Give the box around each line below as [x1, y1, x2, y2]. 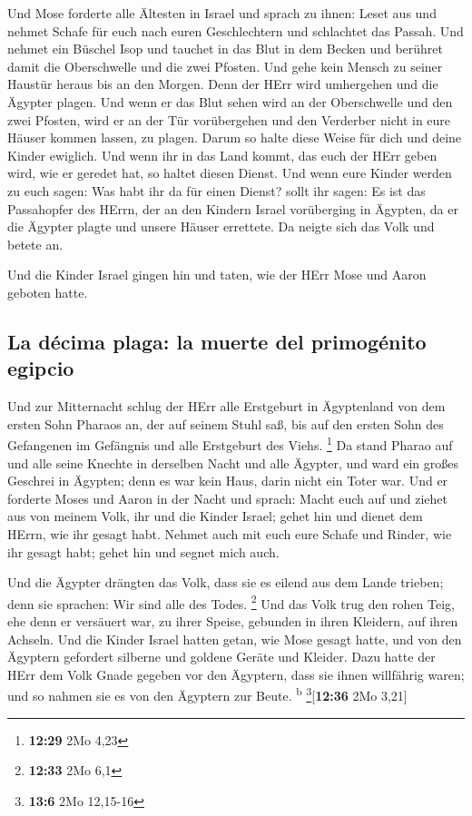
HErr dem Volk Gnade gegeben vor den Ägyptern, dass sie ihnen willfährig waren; [7, 664, 465, 683]
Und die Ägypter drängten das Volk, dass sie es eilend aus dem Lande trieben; [7, 573, 444, 592]
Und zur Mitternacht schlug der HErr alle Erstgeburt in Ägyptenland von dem [7, 397, 446, 416]
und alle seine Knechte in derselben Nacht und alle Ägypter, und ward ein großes [7, 453, 458, 472]
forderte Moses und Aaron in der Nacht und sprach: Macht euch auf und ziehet [7, 488, 448, 507]
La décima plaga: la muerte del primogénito [7, 327, 427, 355]
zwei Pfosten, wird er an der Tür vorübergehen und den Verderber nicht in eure [7, 110, 451, 129]
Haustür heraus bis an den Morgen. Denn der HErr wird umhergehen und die [7, 74, 438, 93]
